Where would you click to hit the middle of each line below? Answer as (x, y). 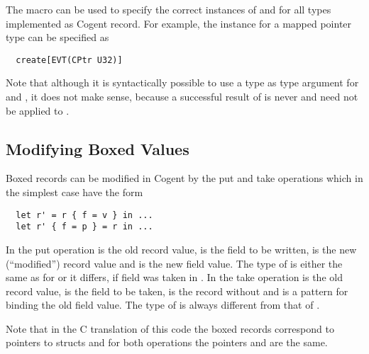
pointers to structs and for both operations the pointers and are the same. (167, 342)
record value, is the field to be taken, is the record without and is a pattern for (177, 291)
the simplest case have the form (75, 192)
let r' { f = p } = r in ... (84, 227)
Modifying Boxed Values (98, 148)
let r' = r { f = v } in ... (84, 215)
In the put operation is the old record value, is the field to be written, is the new (181, 249)
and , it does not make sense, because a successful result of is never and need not (182, 97)
